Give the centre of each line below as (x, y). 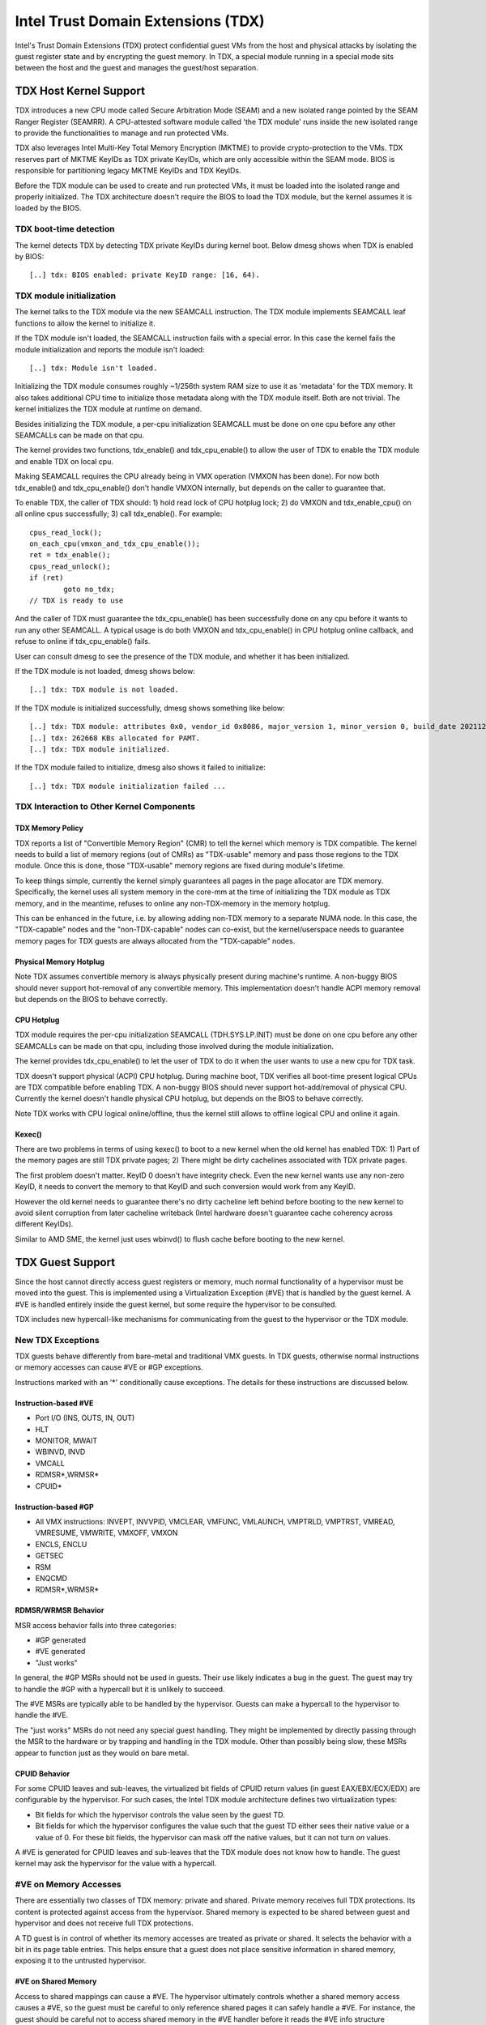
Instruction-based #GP (55, 1507)
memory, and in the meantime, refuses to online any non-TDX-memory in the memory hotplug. (173, 903)
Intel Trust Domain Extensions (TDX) (140, 21)
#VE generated (60, 1652)
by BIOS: (30, 256)
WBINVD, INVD (60, 1452)
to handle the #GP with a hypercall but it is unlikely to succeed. (120, 1689)
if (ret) (47, 578)
